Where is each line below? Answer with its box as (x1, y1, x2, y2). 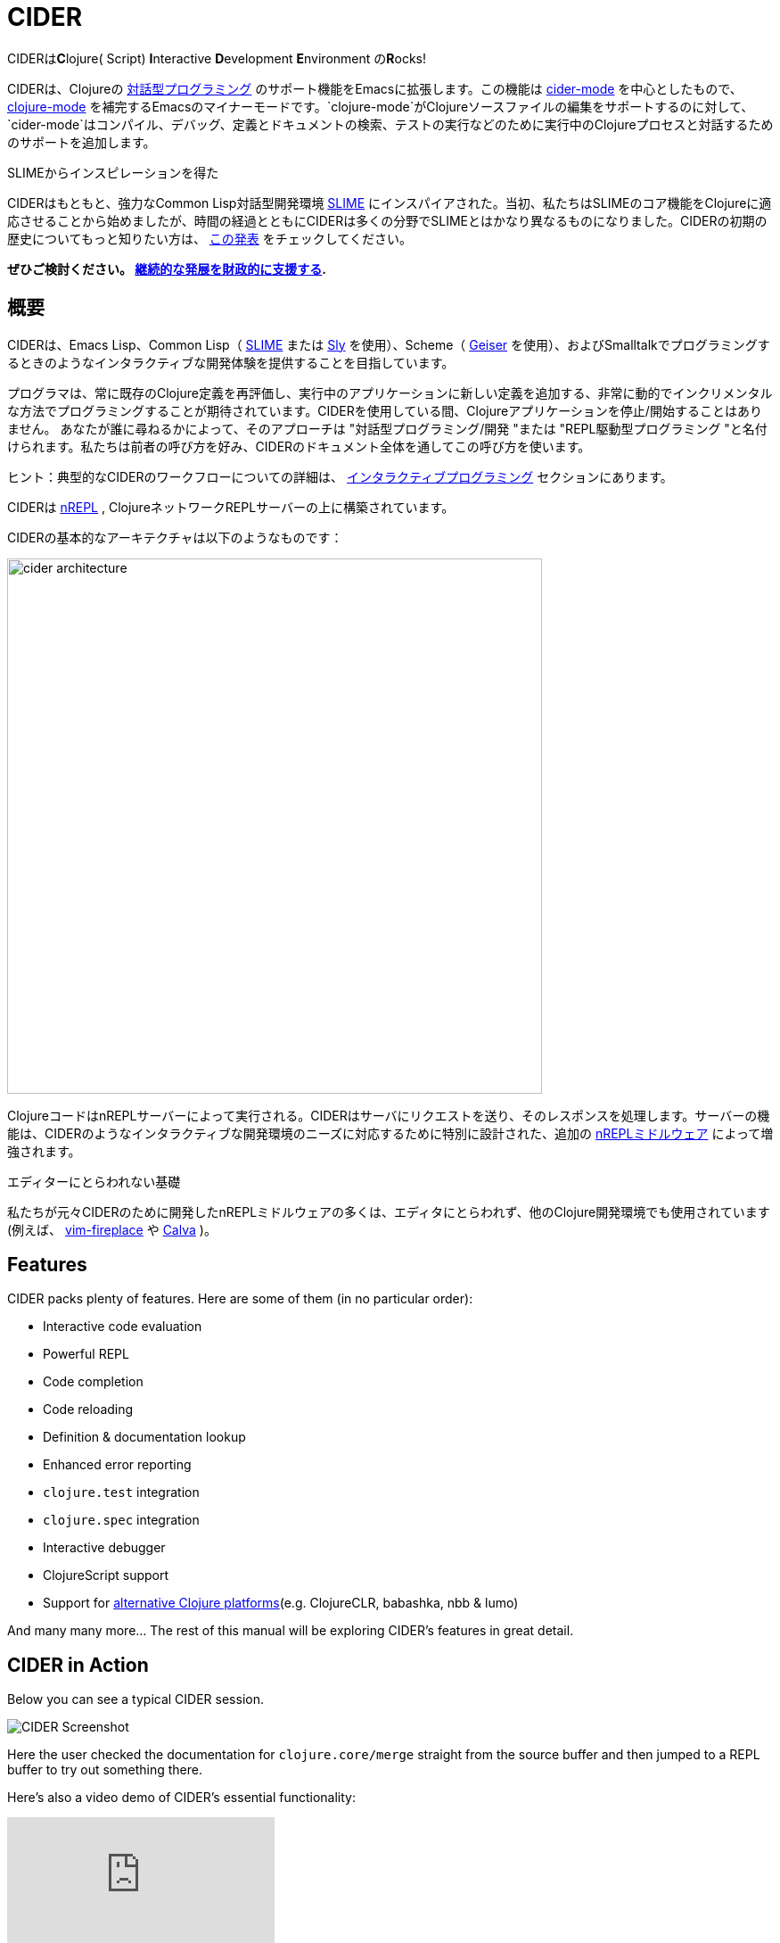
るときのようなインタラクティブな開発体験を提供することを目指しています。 (7, 354, 455, 370)
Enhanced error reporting (43, 1457, 192, 1473)
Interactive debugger (43, 1540, 166, 1556)
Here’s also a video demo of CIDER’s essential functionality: (7, 1790, 356, 1806)
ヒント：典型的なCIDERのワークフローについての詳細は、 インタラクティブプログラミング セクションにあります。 (7, 468, 673, 484)
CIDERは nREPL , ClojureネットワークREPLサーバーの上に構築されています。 (7, 499, 455, 515)
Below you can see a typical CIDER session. (7, 1691, 264, 1707)
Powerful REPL (43, 1346, 129, 1362)
